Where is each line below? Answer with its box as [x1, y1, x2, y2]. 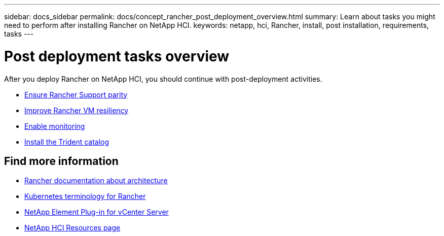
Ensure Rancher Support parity [24, 90, 128, 99]
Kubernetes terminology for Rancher [24, 192, 146, 201]
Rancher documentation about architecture [24, 176, 168, 185]
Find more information [4, 154, 119, 167]
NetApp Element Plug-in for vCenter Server [24, 208, 169, 217]
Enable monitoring [24, 121, 85, 130]
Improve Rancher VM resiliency [24, 106, 129, 115]
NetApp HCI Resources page [24, 223, 121, 232]
